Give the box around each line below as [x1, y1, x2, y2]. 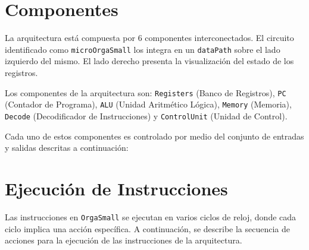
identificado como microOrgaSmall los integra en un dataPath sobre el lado [5, 43, 280, 55]
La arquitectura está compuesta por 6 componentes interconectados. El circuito [5, 31, 294, 44]
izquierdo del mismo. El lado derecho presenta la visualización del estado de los [5, 55, 294, 67]
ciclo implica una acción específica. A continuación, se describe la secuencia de [5, 222, 291, 235]
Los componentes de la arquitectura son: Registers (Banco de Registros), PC [5, 86, 286, 99]
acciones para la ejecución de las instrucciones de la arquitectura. [5, 234, 242, 246]
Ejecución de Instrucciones [5, 176, 228, 200]
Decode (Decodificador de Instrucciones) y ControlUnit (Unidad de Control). [5, 109, 288, 122]
